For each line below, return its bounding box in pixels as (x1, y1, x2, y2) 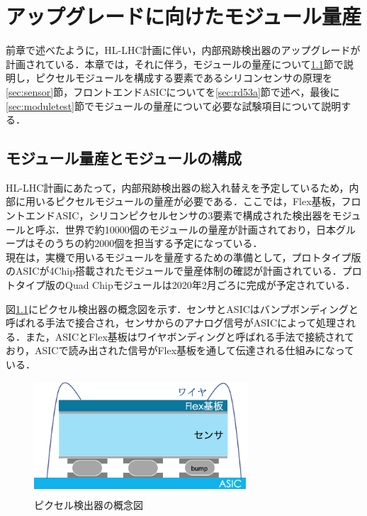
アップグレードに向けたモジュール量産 (6, 1, 362, 31)
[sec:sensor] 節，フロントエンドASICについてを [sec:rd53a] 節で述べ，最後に (6, 84, 340, 99)
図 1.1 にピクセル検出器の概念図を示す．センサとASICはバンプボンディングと (6, 301, 359, 316)
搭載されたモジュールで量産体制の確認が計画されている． (75, 263, 342, 278)
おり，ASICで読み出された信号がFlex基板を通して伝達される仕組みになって (6, 343, 354, 358)
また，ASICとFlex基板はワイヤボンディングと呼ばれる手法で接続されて (25, 329, 354, 344)
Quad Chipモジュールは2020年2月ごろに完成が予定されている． (64, 278, 356, 292)
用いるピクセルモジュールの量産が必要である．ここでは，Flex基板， (25, 194, 341, 209)
